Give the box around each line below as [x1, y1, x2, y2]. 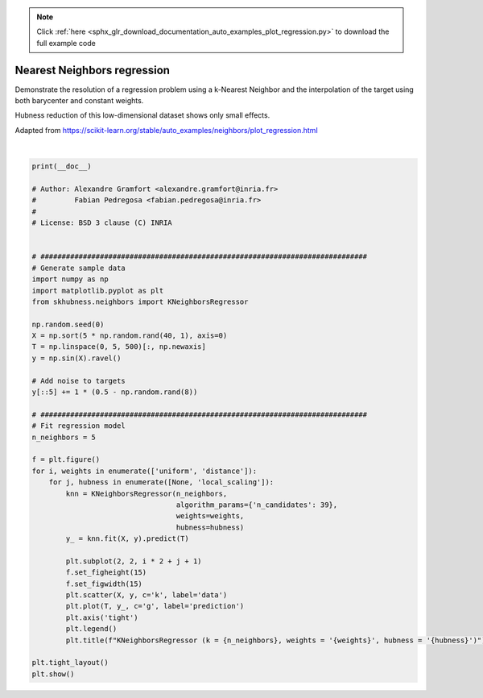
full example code [36, 38, 96, 48]
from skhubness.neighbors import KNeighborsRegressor [31, 297, 249, 306]
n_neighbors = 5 [31, 432, 97, 442]
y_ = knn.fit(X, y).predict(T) [65, 534, 189, 543]
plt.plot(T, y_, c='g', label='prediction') [65, 601, 245, 611]
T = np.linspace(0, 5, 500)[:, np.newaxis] [31, 343, 207, 351]
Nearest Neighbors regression [14, 63, 171, 77]
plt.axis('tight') [65, 613, 138, 622]
